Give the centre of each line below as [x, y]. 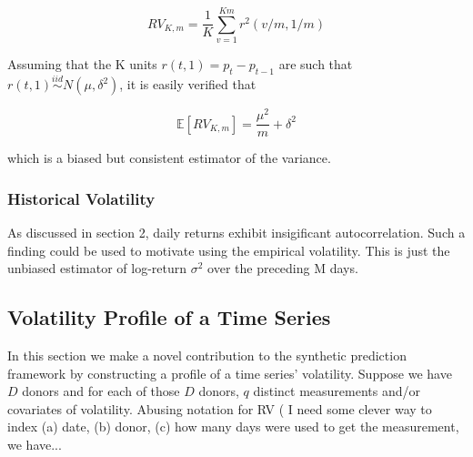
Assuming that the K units [82, 64]
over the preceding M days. [283, 268]
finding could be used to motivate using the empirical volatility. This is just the [229, 250]
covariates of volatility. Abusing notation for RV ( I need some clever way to [220, 408]
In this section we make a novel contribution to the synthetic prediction [207, 355]
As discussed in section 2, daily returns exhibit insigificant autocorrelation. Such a [236, 233]
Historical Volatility [81, 198]
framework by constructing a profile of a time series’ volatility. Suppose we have [230, 373]
